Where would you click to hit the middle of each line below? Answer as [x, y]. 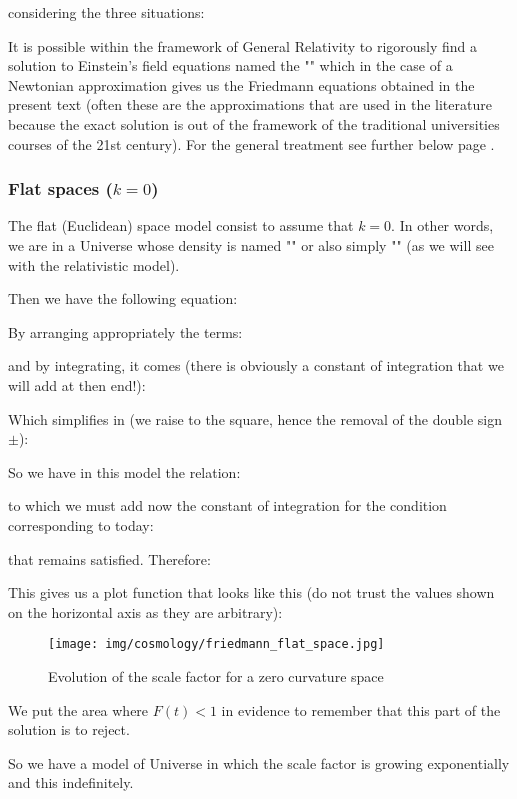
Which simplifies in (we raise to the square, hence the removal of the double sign [255, 418]
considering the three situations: [106, 12]
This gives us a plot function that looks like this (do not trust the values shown [251, 592]
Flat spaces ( [60, 188]
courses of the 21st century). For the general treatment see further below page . [251, 143]
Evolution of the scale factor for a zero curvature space [216, 675]
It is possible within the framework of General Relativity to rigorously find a [243, 45]
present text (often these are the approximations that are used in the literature [250, 104]
